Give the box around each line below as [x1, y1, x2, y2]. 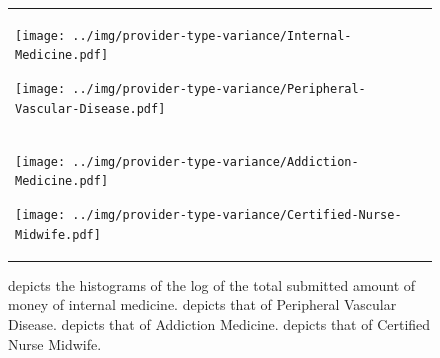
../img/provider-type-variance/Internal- [72, 28, 352, 43]
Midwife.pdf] [15, 227, 101, 242]
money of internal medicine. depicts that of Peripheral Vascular [8, 294, 397, 315]
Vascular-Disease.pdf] [15, 101, 166, 116]
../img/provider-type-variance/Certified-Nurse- [72, 207, 402, 222]
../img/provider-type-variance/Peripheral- [72, 82, 366, 97]
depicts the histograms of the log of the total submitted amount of [8, 274, 416, 295]
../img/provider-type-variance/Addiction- [72, 154, 359, 169]
